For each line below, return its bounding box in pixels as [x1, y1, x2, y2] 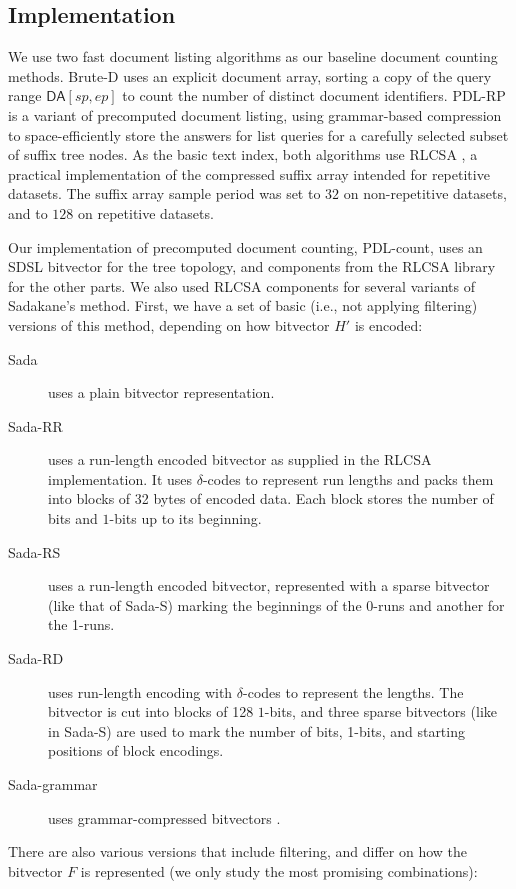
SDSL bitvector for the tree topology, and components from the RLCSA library [8, 256, 496, 277]
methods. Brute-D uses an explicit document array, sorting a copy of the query [8, 65, 492, 86]
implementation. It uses [48, 468, 193, 489]
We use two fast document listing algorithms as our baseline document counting [8, 46, 498, 67]
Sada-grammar [8, 774, 98, 795]
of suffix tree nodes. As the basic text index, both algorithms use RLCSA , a [8, 144, 478, 165]
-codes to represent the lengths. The [243, 681, 464, 702]
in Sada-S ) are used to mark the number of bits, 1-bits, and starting [48, 720, 465, 741]
